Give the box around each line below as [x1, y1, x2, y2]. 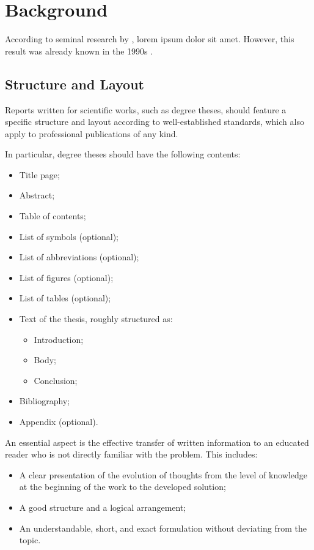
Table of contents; [19, 209, 86, 222]
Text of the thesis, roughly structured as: [19, 312, 173, 325]
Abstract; [19, 189, 55, 202]
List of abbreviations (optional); [19, 251, 139, 263]
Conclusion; [34, 374, 78, 386]
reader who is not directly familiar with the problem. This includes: [5, 448, 258, 461]
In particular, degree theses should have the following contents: [5, 148, 241, 160]
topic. [19, 533, 41, 546]
